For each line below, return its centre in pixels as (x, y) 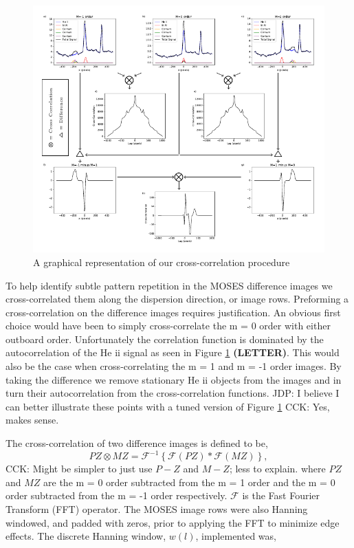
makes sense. (32, 420)
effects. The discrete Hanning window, (86, 536)
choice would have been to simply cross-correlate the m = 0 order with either (168, 326)
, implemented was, (236, 536)
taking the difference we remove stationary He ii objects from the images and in (174, 379)
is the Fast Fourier (281, 495)
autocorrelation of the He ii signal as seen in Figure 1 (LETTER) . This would (173, 352)
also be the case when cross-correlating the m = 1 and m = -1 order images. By (174, 366)
